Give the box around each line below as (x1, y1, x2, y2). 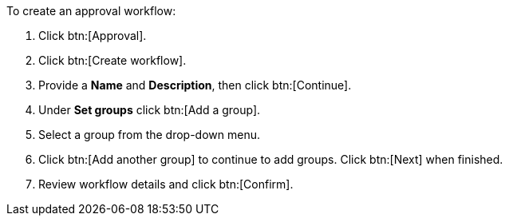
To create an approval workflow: (6, 4, 176, 18)
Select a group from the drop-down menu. (38, 128, 260, 141)
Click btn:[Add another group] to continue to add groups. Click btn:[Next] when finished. (38, 153, 503, 166)
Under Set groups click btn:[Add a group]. (38, 103, 261, 117)
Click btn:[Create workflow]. (38, 54, 187, 67)
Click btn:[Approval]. (38, 29, 147, 42)
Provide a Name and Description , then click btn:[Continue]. (38, 78, 352, 92)
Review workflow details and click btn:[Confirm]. (38, 177, 294, 191)
